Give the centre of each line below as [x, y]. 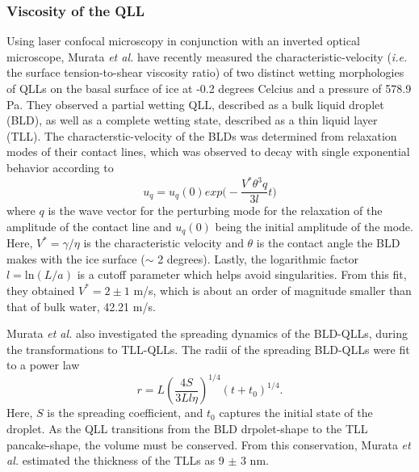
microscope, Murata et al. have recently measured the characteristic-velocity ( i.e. [207, 56]
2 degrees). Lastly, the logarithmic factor [258, 258]
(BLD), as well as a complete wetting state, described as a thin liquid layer [192, 120]
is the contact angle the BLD [328, 243]
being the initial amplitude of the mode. [314, 226]
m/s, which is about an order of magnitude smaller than [272, 290]
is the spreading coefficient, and [125, 413]
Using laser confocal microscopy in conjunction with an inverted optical [183, 41]
